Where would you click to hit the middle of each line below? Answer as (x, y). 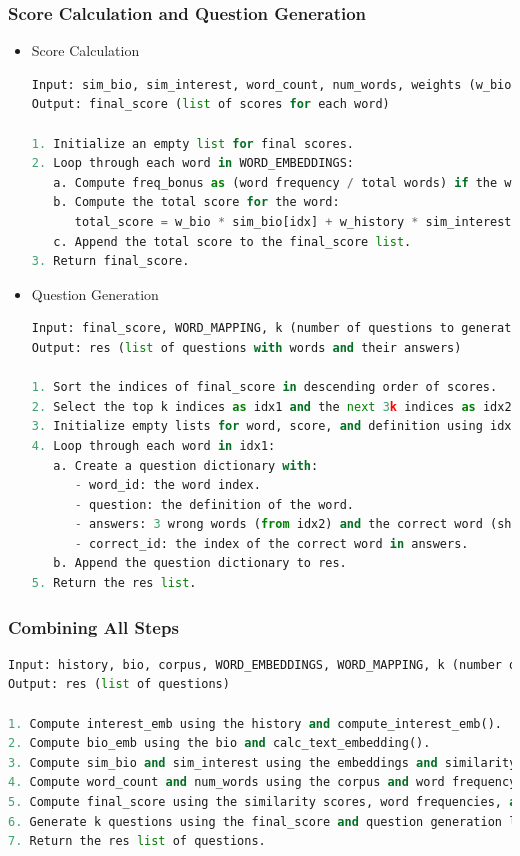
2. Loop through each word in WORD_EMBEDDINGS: (192, 163)
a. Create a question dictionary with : (186, 465)
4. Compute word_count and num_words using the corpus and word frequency (262, 782)
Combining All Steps (93, 626)
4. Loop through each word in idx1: (153, 445)
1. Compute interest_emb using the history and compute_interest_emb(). (255, 723)
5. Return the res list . (114, 583)
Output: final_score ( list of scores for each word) (210, 104)
